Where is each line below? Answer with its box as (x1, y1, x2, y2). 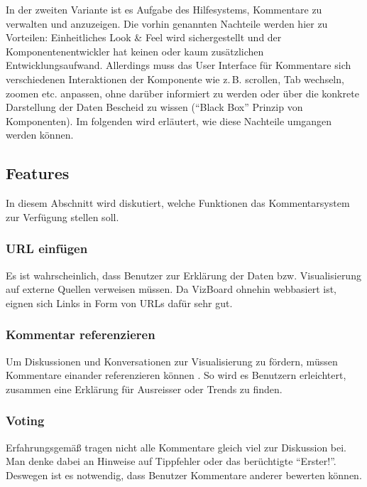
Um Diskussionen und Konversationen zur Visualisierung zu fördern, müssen (6, 353, 338, 368)
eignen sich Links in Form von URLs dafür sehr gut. (6, 295, 233, 310)
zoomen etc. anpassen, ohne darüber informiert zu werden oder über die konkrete (6, 85, 359, 100)
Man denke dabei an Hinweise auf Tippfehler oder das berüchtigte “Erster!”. (6, 454, 336, 469)
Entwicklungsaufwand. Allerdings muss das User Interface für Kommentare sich (6, 58, 351, 73)
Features (6, 162, 70, 184)
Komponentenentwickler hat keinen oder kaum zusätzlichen (6, 43, 264, 58)
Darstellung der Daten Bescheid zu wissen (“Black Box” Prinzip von (6, 100, 303, 114)
